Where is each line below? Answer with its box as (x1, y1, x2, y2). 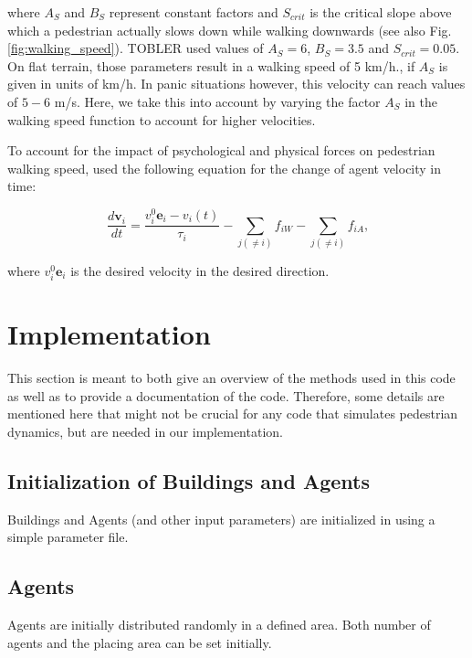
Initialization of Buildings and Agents (7, 466, 370, 494)
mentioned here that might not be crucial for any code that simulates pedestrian (7, 404, 458, 423)
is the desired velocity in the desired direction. (70, 260, 330, 280)
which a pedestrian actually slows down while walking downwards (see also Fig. (7, 20, 452, 39)
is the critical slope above (309, 3, 452, 21)
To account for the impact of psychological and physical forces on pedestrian (7, 141, 435, 160)
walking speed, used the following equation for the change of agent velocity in (7, 158, 442, 177)
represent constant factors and (109, 3, 278, 21)
